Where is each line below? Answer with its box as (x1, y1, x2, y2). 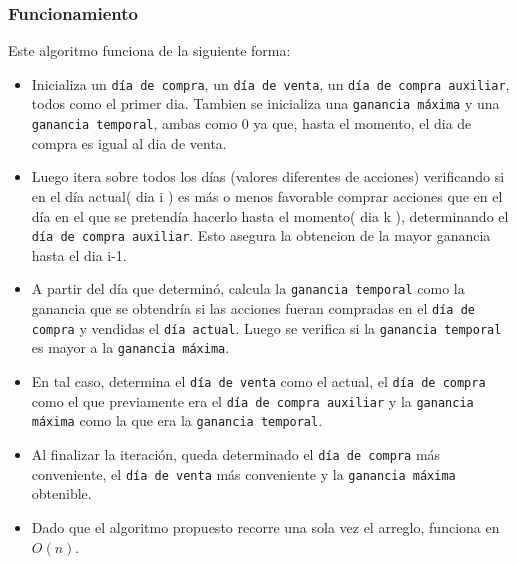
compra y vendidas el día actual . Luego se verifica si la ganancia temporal (31, 317, 502, 338)
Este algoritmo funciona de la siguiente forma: (8, 40, 291, 61)
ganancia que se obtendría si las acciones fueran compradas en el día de (31, 298, 475, 319)
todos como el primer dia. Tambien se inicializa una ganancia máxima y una (31, 93, 500, 114)
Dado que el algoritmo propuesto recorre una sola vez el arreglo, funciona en (31, 516, 500, 537)
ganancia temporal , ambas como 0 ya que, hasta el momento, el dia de (31, 113, 472, 134)
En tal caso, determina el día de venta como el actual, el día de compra (31, 371, 486, 392)
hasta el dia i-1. (31, 244, 127, 265)
